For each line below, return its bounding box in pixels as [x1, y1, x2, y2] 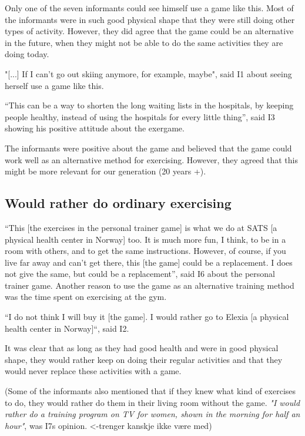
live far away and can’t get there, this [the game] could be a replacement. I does [5, 256, 293, 268]
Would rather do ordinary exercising [5, 194, 232, 212]
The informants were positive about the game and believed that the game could [5, 141, 292, 154]
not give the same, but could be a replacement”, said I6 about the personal [5, 267, 275, 280]
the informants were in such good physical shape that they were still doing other [5, 13, 295, 25]
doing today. [5, 48, 49, 60]
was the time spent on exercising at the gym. [5, 290, 167, 303]
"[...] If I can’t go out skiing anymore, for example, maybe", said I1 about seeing [5, 67, 292, 80]
